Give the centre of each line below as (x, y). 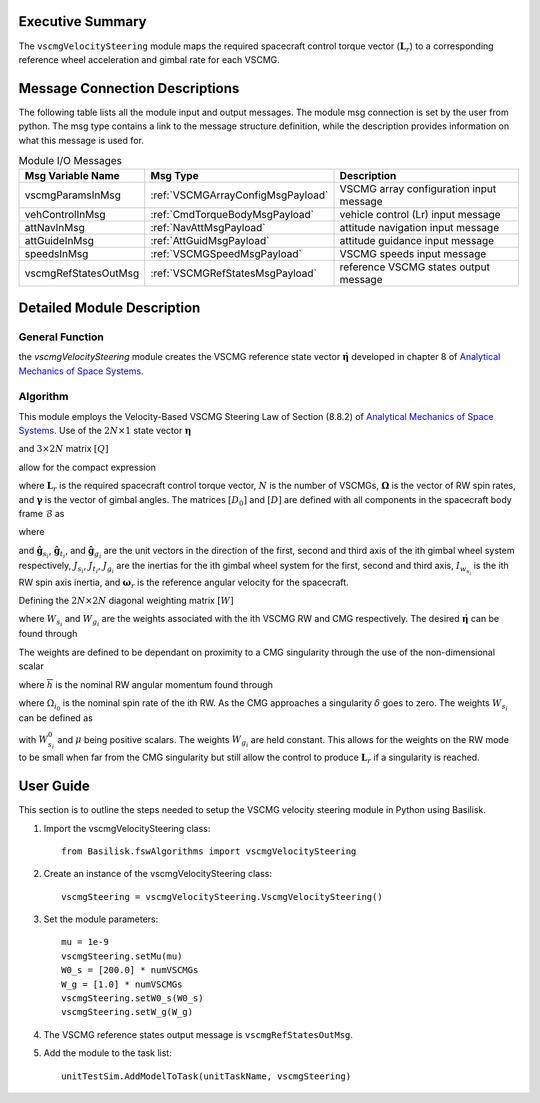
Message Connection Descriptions (129, 88)
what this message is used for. (81, 140)
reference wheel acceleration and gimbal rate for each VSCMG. (149, 59)
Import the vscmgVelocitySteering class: (127, 828)
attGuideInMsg (59, 241)
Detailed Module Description (109, 307)
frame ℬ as (41, 513)
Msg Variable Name (72, 176)
